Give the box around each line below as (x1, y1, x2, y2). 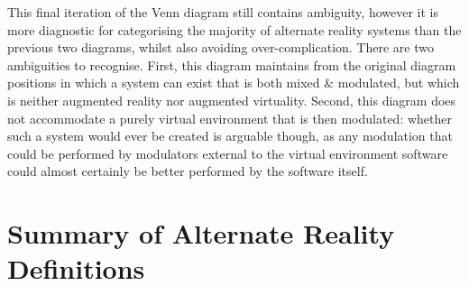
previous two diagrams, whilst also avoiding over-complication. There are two (7, 38, 434, 57)
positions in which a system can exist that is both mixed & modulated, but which (7, 73, 460, 92)
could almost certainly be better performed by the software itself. (7, 161, 368, 180)
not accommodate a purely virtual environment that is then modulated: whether (7, 108, 452, 127)
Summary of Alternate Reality (7, 215, 395, 252)
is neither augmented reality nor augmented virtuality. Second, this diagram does (7, 90, 456, 109)
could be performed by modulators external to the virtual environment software (7, 143, 448, 162)
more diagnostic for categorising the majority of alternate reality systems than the (7, 20, 462, 39)
